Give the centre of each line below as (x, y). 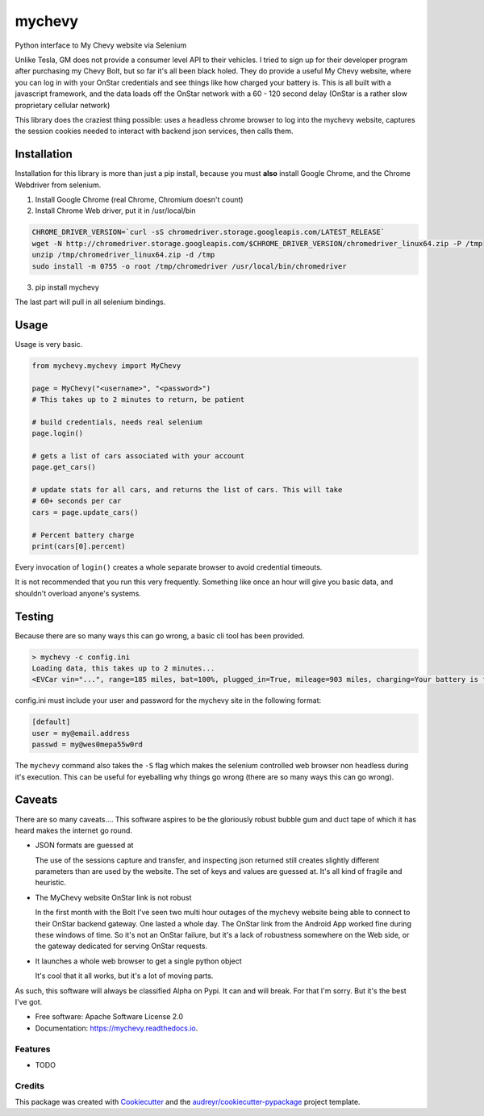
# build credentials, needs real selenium (117, 422)
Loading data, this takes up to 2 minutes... (123, 669)
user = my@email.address (81, 733)
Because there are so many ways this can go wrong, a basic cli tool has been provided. (160, 635)
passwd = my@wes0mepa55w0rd (87, 745)
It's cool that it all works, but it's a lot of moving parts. (124, 976)
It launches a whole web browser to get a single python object (138, 961)
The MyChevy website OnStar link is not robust (113, 897)
